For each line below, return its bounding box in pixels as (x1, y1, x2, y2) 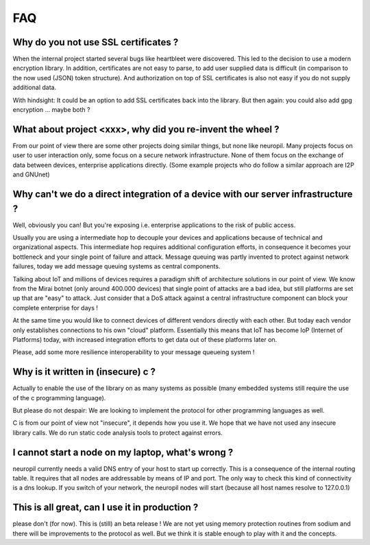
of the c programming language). (12, 393, 106, 402)
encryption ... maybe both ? (12, 106, 90, 114)
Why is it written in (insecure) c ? (12, 366, 156, 378)
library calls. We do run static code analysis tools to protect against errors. (12, 428, 223, 437)
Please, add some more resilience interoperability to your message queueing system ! (12, 348, 255, 356)
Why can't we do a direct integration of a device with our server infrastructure (12, 188, 353, 200)
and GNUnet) (12, 170, 51, 178)
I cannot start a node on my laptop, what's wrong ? (12, 446, 234, 458)
